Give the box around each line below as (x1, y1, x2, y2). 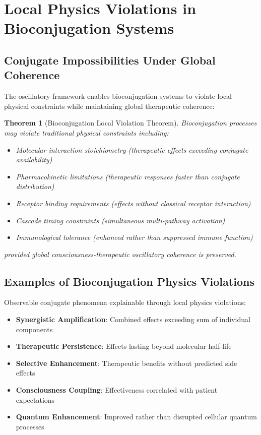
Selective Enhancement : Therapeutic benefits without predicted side (16, 357, 237, 368)
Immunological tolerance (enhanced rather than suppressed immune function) (16, 232, 253, 242)
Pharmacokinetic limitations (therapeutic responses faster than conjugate (16, 171, 240, 181)
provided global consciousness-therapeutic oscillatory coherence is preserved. (4, 248, 236, 259)
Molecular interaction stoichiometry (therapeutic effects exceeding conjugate (16, 144, 248, 155)
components (16, 324, 53, 334)
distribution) (16, 181, 54, 192)
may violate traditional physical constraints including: (4, 127, 169, 138)
